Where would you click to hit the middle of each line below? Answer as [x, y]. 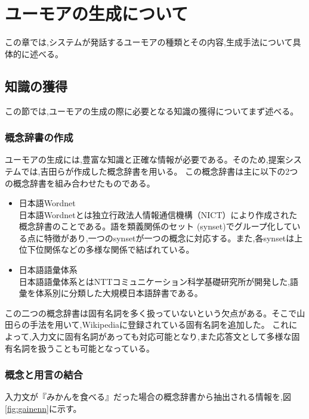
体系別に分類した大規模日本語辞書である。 [119, 293]
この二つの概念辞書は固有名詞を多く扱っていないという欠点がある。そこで [151, 313]
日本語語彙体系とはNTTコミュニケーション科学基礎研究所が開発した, [154, 281]
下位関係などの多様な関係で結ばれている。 [111, 249]
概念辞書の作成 [39, 137]
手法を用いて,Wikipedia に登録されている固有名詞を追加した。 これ [159, 325]
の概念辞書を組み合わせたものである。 [80, 183]
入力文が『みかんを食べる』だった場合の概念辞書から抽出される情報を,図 [148, 397]
